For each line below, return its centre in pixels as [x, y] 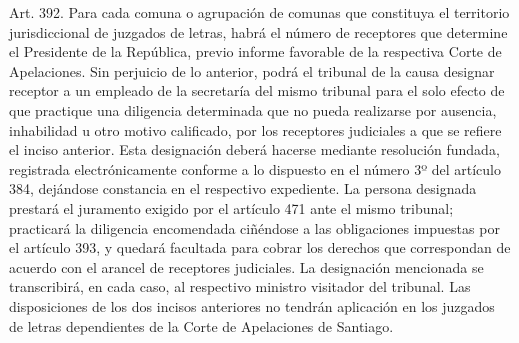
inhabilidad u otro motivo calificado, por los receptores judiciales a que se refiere [255, 129]
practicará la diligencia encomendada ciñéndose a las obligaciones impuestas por [254, 227]
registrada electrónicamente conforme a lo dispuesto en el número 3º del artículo [255, 168]
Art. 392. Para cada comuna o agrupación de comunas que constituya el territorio [259, 12]
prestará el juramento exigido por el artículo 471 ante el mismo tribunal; [231, 207]
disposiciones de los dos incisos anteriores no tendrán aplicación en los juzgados [252, 305]
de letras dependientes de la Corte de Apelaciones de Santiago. [201, 325]
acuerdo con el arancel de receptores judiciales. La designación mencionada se [246, 266]
